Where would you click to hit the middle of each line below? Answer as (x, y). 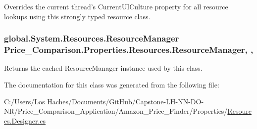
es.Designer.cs (25, 120)
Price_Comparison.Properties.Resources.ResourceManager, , (129, 50)
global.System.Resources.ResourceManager (92, 38)
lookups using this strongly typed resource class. (77, 16)
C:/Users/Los (25, 101)
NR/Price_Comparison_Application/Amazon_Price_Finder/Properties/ (116, 111)
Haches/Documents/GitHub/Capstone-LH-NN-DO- (126, 101)
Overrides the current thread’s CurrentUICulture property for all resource (116, 6)
